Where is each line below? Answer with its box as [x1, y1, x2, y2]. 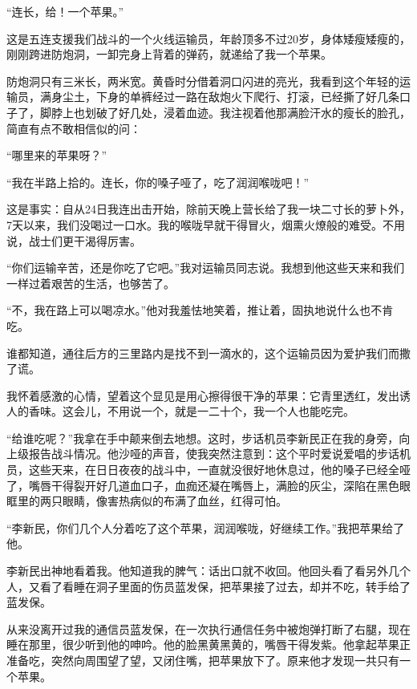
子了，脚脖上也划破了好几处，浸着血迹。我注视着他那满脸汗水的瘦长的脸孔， [6, 103, 411, 120]
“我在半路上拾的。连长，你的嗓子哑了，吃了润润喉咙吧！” [6, 173, 310, 190]
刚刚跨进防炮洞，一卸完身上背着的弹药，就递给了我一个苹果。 [6, 46, 332, 63]
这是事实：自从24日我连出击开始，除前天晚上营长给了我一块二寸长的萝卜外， [6, 201, 411, 217]
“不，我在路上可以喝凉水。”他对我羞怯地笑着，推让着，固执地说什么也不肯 [6, 302, 394, 318]
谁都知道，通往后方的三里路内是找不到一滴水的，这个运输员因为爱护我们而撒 [6, 344, 411, 361]
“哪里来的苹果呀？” [6, 147, 107, 164]
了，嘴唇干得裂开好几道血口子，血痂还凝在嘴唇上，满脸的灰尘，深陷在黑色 [6, 476, 399, 493]
